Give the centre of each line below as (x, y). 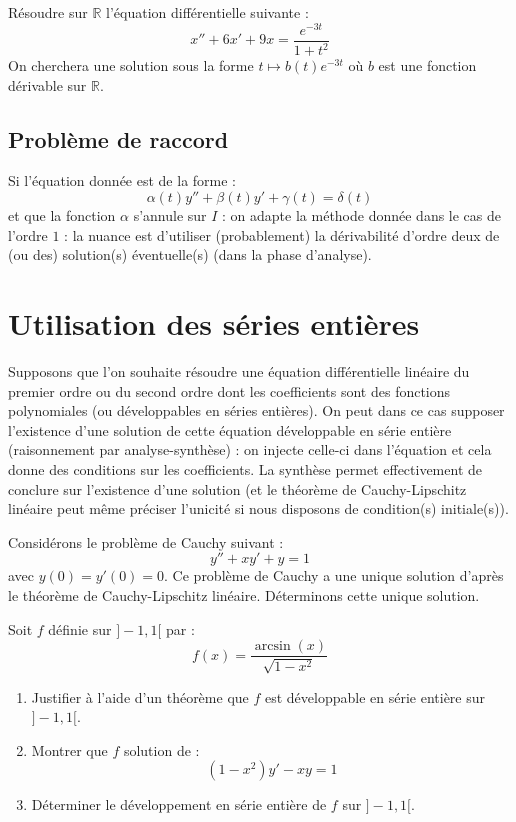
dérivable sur (47, 84)
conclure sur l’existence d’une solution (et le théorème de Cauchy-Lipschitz (237, 488)
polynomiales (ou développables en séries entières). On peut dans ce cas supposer (256, 410)
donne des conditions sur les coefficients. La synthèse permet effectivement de (245, 468)
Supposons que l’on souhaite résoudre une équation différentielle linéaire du (239, 370)
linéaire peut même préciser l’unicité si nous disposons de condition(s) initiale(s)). (258, 508)
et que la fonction (62, 215)
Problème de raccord (118, 138)
